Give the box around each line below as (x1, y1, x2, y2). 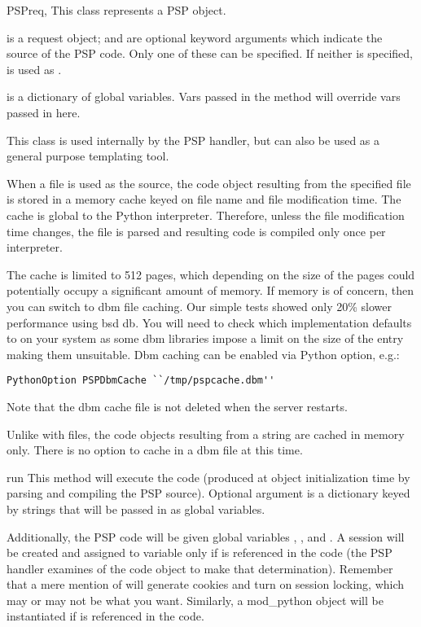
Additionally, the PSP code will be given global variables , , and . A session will (7, 528, 405, 545)
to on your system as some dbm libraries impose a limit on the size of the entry (7, 330, 404, 347)
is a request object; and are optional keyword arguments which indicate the (7, 28, 383, 46)
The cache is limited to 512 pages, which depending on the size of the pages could (7, 265, 415, 283)
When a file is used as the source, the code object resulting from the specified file (7, 174, 411, 191)
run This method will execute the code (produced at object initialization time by (7, 468, 410, 485)
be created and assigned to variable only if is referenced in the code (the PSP (7, 544, 392, 561)
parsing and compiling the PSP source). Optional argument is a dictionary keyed (7, 484, 410, 502)
